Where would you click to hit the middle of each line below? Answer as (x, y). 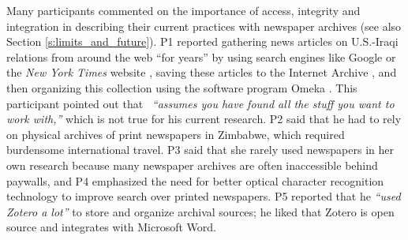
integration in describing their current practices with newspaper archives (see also (204, 26)
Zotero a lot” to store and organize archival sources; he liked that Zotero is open (200, 211)
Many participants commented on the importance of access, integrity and (183, 10)
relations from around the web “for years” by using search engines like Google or (201, 56)
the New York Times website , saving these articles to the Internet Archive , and (202, 72)
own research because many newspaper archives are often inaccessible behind (192, 165)
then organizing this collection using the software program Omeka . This (182, 87)
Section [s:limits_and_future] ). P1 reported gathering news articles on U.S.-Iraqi (202, 41)
